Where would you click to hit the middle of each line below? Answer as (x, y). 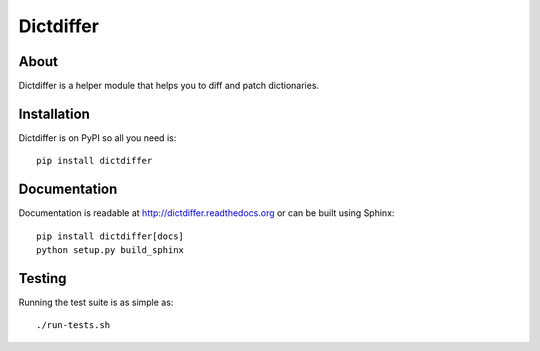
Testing (42, 278)
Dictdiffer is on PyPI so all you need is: (97, 137)
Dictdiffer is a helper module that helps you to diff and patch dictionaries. (169, 86)
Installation (54, 113)
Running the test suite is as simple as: (96, 302)
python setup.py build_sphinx (110, 250)
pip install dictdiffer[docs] (110, 236)
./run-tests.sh (73, 325)
